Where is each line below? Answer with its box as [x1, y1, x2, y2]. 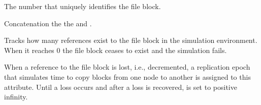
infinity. [4, 91, 28, 102]
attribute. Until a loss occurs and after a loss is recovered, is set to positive [4, 81, 237, 92]
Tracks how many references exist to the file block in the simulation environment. [4, 35, 257, 45]
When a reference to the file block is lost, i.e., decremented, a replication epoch [4, 62, 250, 72]
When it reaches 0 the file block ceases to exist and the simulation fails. [4, 44, 227, 55]
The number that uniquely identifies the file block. [4, 1, 161, 11]
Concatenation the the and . [4, 18, 92, 28]
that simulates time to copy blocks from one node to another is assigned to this [4, 71, 251, 82]
